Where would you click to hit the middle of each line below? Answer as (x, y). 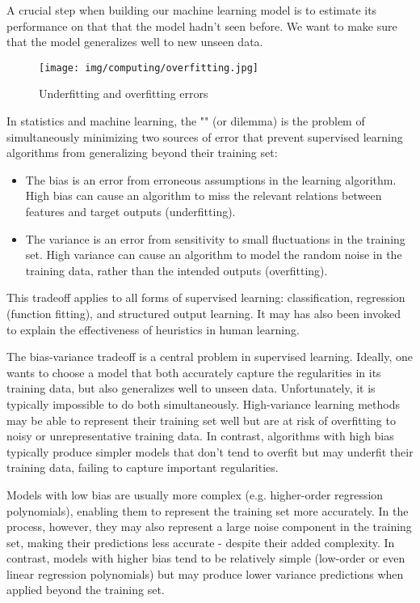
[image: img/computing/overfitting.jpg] (149, 68)
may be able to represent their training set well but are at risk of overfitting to (201, 420)
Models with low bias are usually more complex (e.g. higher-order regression (195, 494)
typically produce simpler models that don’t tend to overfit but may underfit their (210, 451)
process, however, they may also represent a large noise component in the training (209, 527)
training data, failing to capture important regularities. (143, 467)
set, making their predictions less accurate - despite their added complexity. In (201, 542)
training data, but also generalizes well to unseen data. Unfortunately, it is (191, 388)
